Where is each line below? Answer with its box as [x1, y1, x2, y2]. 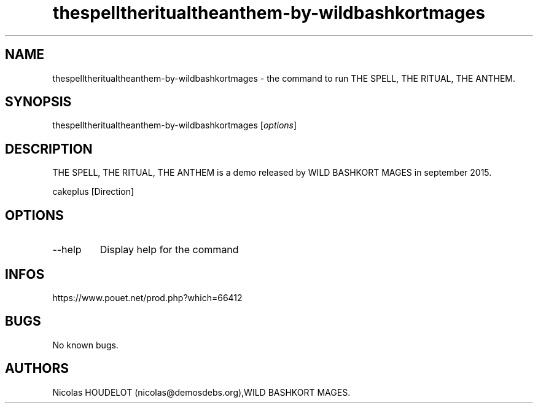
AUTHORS [5, 361, 69, 377]
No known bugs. [52, 339, 119, 350]
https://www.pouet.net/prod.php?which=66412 [52, 292, 243, 303]
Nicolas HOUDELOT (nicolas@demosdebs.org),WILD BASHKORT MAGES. [52, 386, 351, 398]
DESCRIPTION [5, 141, 93, 157]
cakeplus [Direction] [52, 186, 134, 197]
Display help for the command [99, 243, 239, 256]
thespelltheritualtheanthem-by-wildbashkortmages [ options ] [52, 120, 297, 131]
